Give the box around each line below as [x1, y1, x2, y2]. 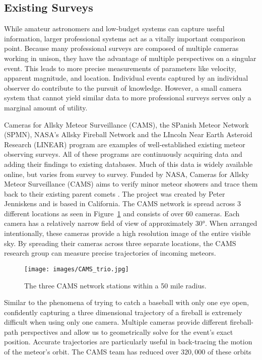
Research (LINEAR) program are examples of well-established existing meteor [4, 139, 245, 149]
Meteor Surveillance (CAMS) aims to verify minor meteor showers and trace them [4, 178, 258, 189]
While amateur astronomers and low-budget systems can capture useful [4, 23, 225, 34]
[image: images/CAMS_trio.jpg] [24, 265, 129, 273]
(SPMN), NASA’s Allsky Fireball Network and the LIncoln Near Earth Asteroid [4, 129, 252, 140]
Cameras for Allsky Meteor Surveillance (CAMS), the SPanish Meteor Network [4, 119, 249, 130]
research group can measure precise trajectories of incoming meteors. [4, 248, 216, 258]
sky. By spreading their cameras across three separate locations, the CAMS [4, 237, 236, 248]
